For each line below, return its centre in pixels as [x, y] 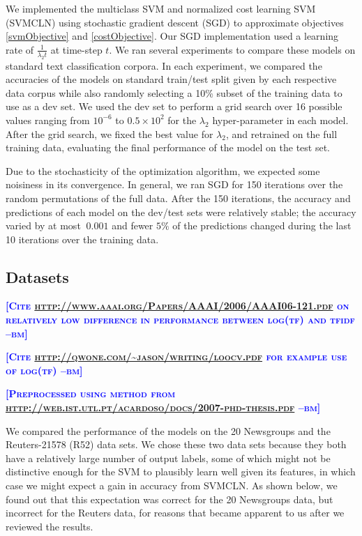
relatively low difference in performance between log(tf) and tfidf [180, 320]
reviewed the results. [50, 526]
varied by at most [43, 225]
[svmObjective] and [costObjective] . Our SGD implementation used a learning [172, 36]
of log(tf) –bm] [44, 370]
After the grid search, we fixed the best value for [110, 133]
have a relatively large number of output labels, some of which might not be [168, 458]
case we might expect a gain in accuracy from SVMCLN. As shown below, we [172, 485]
